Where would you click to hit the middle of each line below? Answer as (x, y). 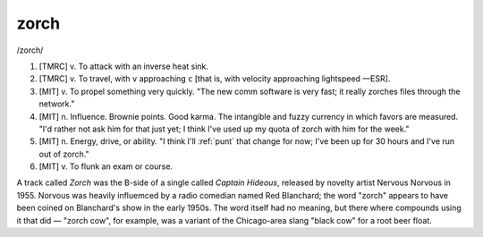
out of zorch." (64, 154)
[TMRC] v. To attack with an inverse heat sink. (124, 66)
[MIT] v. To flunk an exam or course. (106, 166)
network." (57, 104)
